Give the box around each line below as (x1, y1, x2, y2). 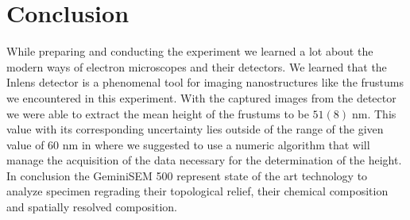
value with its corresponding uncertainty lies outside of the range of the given (6, 121, 384, 137)
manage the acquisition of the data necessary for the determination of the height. (6, 152, 402, 168)
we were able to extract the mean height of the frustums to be (6, 105, 309, 122)
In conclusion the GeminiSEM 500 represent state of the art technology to (6, 167, 368, 183)
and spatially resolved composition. (6, 199, 177, 215)
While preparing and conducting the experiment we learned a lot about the (6, 43, 373, 60)
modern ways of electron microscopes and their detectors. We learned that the (6, 58, 387, 75)
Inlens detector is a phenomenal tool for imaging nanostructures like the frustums (6, 74, 404, 91)
